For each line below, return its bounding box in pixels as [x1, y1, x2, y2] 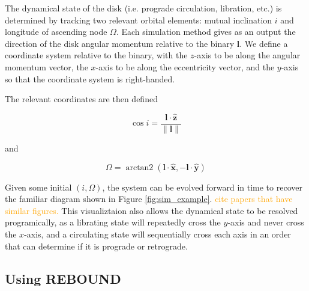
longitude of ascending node [5, 25, 107, 38]
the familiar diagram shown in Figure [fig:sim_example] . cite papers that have [5, 192, 293, 205]
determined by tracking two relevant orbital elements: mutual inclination [5, 13, 272, 26]
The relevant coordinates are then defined [5, 93, 158, 105]
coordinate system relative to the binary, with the [5, 49, 188, 61]
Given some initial [5, 180, 72, 193]
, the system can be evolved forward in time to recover [102, 180, 302, 193]
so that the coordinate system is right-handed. [5, 72, 175, 85]
